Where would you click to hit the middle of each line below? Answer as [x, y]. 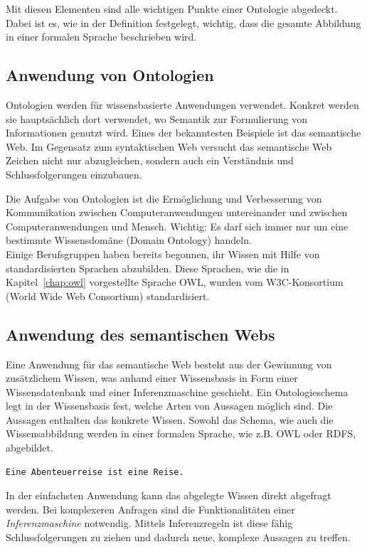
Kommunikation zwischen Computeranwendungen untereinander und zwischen [177, 212]
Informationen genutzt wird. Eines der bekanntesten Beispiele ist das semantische [183, 133]
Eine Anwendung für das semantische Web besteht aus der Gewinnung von [169, 364]
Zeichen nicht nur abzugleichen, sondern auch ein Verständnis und [150, 160]
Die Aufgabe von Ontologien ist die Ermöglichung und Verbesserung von [164, 198]
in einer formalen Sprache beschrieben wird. [101, 37]
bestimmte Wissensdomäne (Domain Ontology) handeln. [129, 240]
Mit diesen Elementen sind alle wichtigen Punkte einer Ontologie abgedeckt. [172, 9]
